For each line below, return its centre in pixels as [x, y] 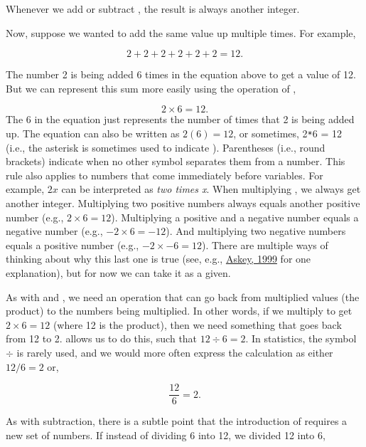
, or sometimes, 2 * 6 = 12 [287, 133]
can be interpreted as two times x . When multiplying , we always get [211, 189]
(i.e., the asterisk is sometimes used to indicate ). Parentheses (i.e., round [166, 147]
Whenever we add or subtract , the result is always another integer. [153, 9]
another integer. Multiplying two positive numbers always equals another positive [183, 203]
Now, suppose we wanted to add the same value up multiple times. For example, [181, 32]
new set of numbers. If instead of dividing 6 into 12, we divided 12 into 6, [166, 435]
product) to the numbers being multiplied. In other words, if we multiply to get [179, 311]
